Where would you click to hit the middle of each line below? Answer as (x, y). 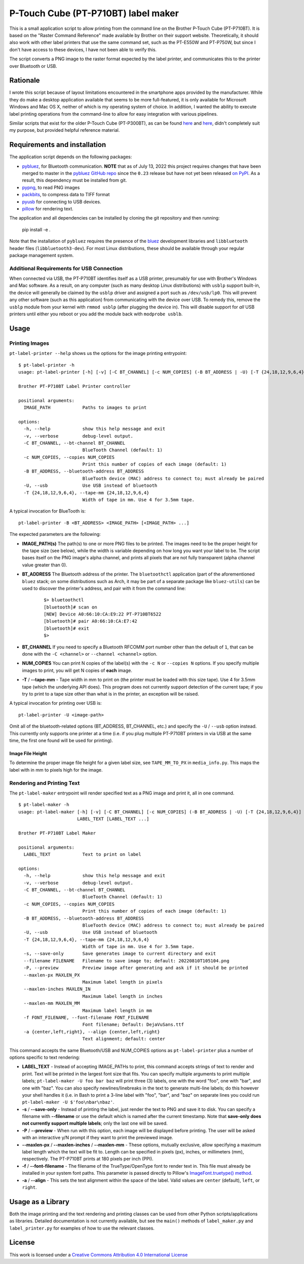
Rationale (25, 80)
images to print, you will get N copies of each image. (77, 670)
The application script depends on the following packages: (71, 157)
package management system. (42, 255)
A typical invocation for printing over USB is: (55, 703)
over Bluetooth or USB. (33, 66)
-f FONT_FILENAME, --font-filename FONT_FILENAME (86, 1017)
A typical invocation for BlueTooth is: (48, 511)
